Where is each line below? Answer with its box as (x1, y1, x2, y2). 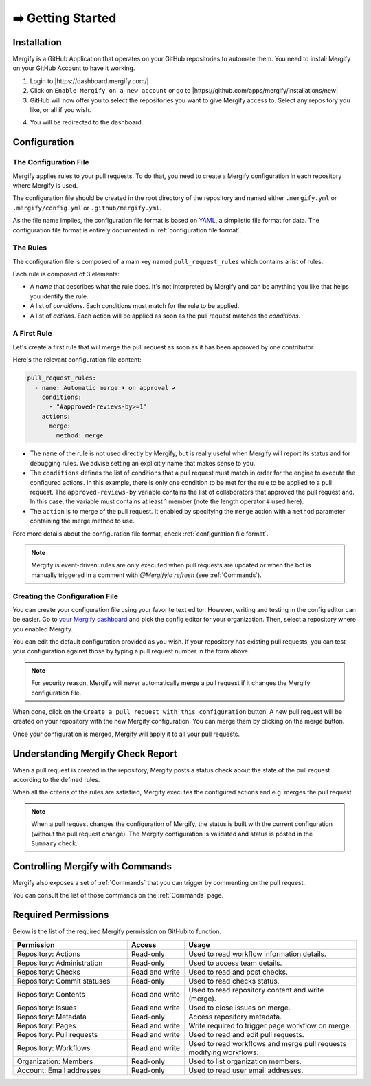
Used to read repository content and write (188, 985, 324, 995)
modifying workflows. (188, 1047, 259, 1057)
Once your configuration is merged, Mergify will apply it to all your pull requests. (12, 730, 240, 738)
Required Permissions (12, 909, 109, 921)
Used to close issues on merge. (188, 1003, 291, 1012)
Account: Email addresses (16, 1065, 102, 1075)
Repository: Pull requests (16, 1030, 98, 1039)
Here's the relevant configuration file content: (12, 356, 142, 364)
